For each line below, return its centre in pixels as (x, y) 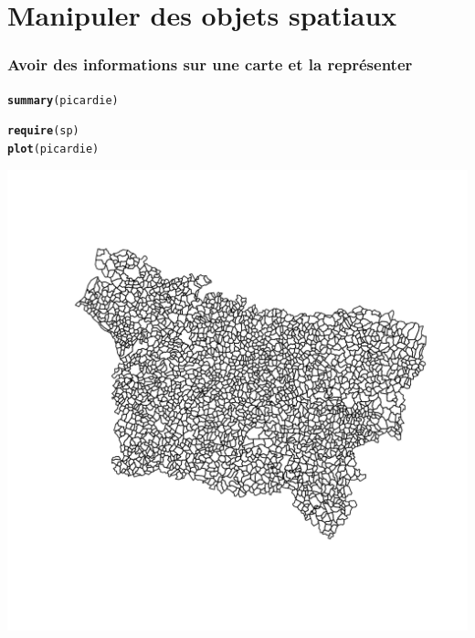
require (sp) (43, 131)
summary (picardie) (63, 100)
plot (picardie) (53, 149)
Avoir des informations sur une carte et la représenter (210, 64)
